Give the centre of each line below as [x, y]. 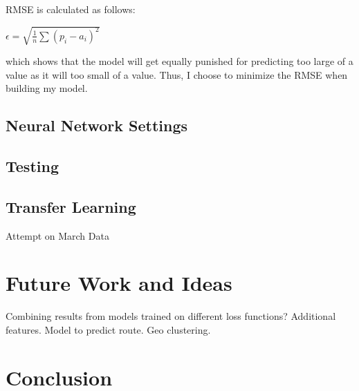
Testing [32, 166]
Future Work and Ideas [119, 283]
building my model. [47, 88]
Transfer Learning [71, 206]
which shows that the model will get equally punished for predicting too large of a [179, 61]
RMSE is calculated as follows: [71, 9]
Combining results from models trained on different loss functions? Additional [171, 316]
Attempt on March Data [57, 235]
